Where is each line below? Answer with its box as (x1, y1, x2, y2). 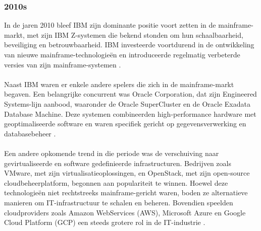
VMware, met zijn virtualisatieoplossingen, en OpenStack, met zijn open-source (4, 168, 250, 178)
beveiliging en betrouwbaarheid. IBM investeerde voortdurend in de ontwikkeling (4, 39, 254, 50)
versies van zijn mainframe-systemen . (4, 59, 121, 69)
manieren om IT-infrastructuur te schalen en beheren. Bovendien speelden (4, 197, 233, 207)
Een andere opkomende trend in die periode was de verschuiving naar (4, 147, 219, 158)
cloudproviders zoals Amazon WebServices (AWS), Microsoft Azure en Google (4, 207, 246, 217)
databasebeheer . (4, 128, 56, 138)
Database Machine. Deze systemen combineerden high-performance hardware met (4, 108, 256, 119)
